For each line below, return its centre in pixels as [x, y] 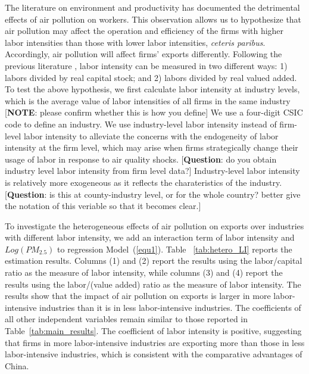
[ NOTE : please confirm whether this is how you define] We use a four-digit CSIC [154, 112]
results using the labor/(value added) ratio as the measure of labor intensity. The [153, 284]
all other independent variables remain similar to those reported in [127, 319]
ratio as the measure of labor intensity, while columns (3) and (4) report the [144, 272]
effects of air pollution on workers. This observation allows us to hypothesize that [153, 19]
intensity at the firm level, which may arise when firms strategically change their [152, 147]
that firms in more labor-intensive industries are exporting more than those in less [155, 342]
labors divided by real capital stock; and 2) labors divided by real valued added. [151, 77]
